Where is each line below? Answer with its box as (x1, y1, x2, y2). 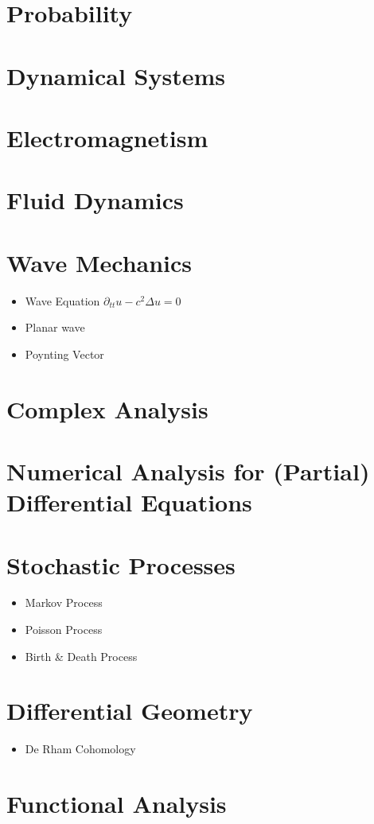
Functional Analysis (6, 787, 227, 820)
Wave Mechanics (6, 246, 193, 278)
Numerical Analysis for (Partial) (6, 454, 370, 487)
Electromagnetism (6, 121, 208, 154)
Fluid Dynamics (6, 184, 184, 216)
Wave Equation (25, 292, 100, 309)
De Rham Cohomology (25, 740, 136, 757)
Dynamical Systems (6, 59, 226, 91)
